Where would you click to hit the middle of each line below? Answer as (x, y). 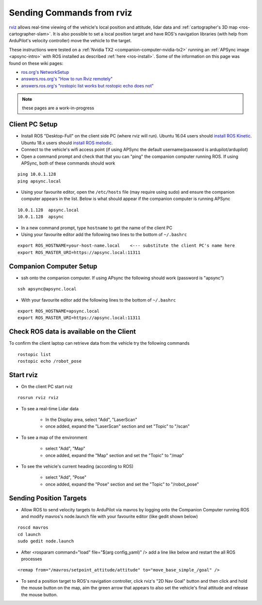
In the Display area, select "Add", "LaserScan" (91, 420)
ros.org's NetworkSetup (45, 72)
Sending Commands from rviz (71, 13)
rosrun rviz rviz (38, 398)
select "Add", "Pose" (66, 477)
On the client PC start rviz (47, 387)
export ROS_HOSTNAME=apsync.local (58, 311)
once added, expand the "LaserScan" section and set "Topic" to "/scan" (118, 426)
